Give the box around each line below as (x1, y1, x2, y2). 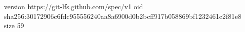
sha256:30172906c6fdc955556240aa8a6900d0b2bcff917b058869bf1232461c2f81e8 (4, 11, 242, 21)
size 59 (4, 20, 24, 31)
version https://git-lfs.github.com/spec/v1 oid (4, 1, 143, 11)
